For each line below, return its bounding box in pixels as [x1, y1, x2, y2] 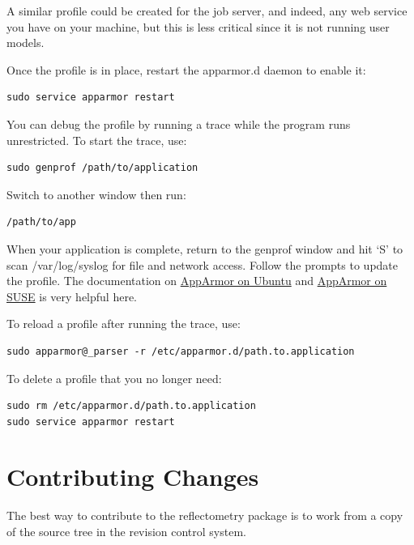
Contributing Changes [6, 460, 259, 493]
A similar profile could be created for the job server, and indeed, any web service [6, 2, 408, 19]
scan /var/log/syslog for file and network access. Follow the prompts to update [6, 256, 399, 273]
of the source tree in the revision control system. [6, 523, 246, 539]
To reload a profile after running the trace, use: [6, 315, 241, 332]
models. [6, 34, 45, 51]
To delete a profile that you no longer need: [6, 369, 222, 386]
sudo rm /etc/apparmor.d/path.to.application [6, 400, 256, 412]
